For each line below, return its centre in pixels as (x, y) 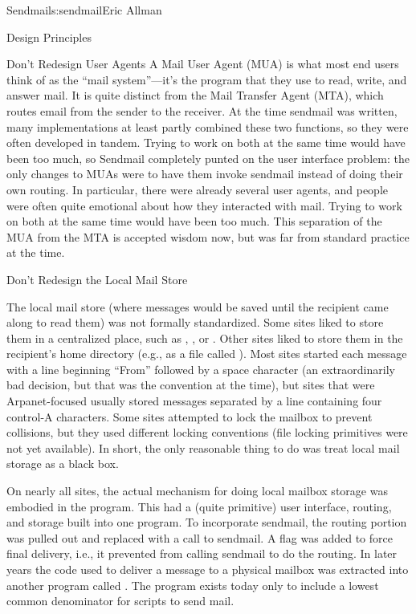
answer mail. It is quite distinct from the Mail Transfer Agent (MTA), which (195, 95)
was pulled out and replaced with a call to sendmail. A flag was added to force (200, 537)
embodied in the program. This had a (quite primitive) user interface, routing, (199, 506)
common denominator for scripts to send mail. (120, 601)
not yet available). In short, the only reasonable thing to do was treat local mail (203, 447)
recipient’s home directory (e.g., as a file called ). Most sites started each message (207, 354)
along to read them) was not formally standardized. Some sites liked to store (195, 322)
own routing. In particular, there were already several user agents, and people (197, 189)
